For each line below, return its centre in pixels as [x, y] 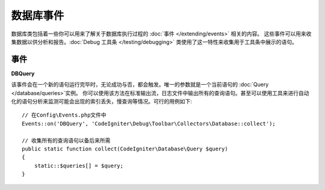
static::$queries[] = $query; [79, 166]
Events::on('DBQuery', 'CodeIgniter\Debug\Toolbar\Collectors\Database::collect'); [149, 124]
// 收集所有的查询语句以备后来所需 [66, 140]
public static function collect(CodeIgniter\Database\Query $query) [125, 149]
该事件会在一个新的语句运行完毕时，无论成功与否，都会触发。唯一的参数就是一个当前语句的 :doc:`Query [140, 85]
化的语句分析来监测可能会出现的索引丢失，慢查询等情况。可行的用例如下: [102, 102]
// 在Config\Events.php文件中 [64, 115]
